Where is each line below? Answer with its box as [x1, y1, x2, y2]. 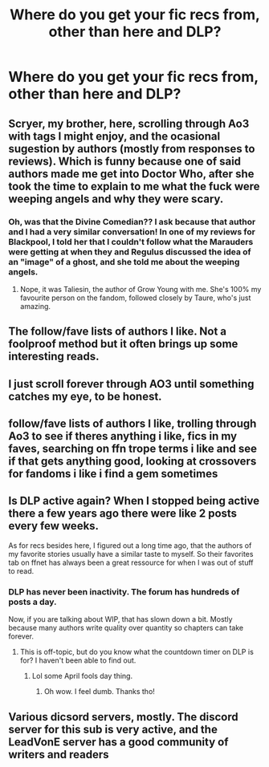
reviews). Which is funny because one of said [8, 154, 242, 168]
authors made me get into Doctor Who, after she [8, 167, 255, 181]
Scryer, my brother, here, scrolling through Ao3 [8, 116, 250, 130]
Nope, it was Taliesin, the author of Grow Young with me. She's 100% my [19, 284, 262, 294]
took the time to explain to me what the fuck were [8, 179, 260, 193]
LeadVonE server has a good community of [8, 735, 229, 749]
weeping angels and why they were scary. [8, 192, 224, 205]
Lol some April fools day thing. [31, 672, 133, 681]
